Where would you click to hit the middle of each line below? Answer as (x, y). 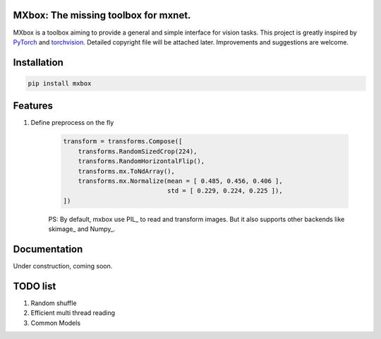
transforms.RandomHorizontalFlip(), (141, 161)
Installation (38, 63)
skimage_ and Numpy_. (82, 229)
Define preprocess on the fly (72, 123)
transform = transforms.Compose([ (123, 142)
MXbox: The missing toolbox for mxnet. (102, 15)
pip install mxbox (60, 83)
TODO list (35, 286)
